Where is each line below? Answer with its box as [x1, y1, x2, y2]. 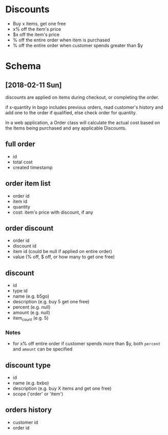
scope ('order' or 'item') [12, 391, 64, 397]
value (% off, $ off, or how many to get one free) [12, 254, 115, 260]
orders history [5, 406, 52, 415]
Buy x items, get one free [12, 20, 66, 27]
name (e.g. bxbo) [12, 380, 49, 386]
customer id [12, 419, 38, 425]
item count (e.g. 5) [12, 315, 49, 322]
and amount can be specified [12, 346, 73, 352]
